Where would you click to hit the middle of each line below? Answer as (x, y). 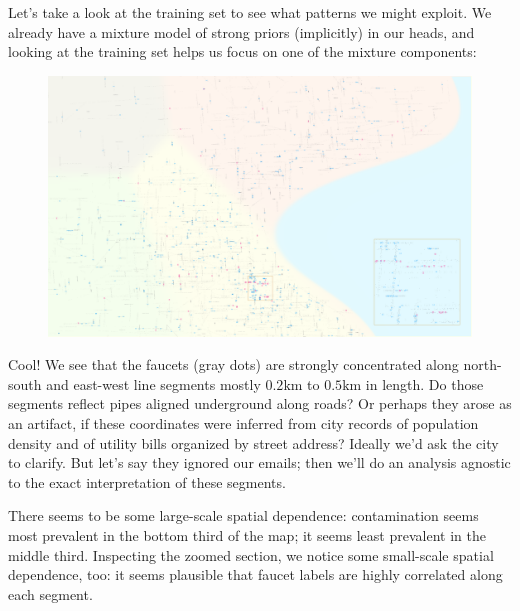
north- (482, 364)
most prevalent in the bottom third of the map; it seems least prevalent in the (247, 534)
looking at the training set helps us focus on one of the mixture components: (242, 51)
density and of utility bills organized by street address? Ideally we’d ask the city (253, 442)
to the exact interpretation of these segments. (147, 481)
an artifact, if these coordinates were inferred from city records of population (243, 423)
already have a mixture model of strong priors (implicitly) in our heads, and (241, 31)
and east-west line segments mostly (153, 383)
